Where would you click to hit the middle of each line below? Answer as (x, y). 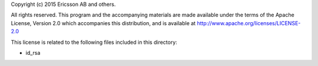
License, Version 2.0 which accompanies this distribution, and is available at (103, 23)
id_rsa (33, 53)
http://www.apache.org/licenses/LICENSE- (249, 23)
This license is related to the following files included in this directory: (94, 42)
